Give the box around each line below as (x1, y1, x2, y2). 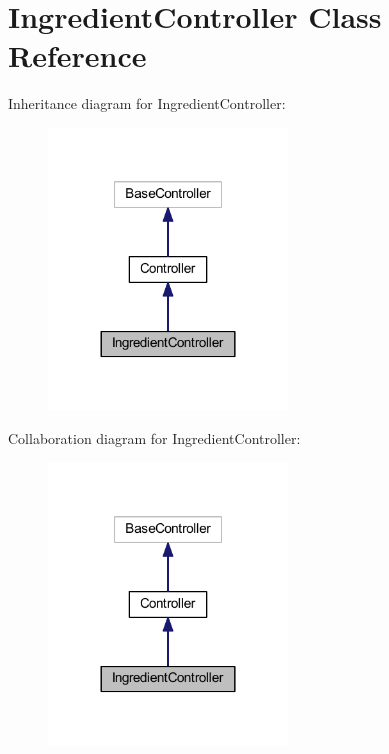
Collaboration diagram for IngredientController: (8, 428, 301, 449)
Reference (8, 35, 147, 76)
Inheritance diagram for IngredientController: (8, 93, 286, 114)
